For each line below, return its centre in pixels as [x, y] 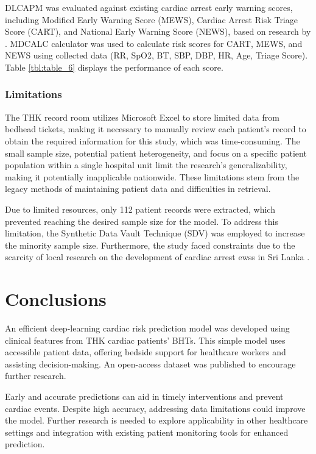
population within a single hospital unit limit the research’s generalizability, [146, 165]
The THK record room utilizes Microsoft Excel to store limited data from [142, 117]
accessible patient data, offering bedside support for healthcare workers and [146, 352]
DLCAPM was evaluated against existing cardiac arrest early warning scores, [149, 7]
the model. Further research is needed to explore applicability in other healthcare [156, 420]
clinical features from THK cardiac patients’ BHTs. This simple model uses [145, 340]
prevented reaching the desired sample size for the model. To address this [142, 221]
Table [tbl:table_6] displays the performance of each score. [114, 67]
